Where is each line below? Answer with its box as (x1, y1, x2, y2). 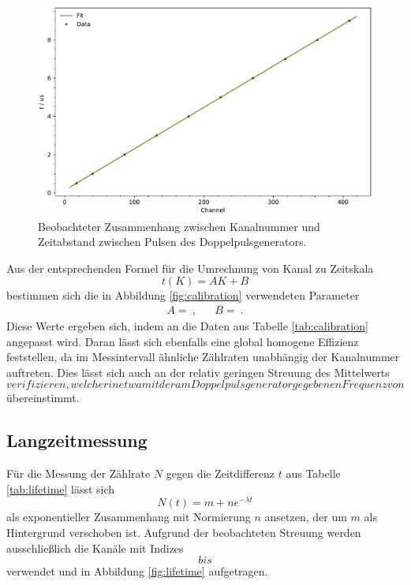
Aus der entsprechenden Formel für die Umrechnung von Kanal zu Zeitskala (6, 259, 374, 276)
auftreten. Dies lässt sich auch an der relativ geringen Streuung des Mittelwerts (6, 363, 390, 380)
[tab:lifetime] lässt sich (6, 480, 115, 497)
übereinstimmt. (6, 389, 80, 406)
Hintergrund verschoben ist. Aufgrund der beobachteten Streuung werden (6, 524, 361, 541)
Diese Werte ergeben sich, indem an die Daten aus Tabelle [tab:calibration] (6, 318, 368, 333)
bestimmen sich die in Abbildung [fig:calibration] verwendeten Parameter (6, 287, 360, 304)
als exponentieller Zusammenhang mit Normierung (6, 509, 251, 525)
